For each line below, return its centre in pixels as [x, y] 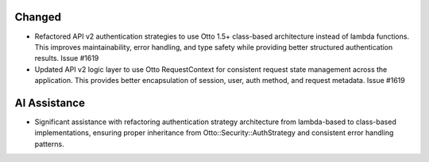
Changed [38, 17]
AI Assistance [50, 103]
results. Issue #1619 [67, 58]
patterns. [49, 144]
